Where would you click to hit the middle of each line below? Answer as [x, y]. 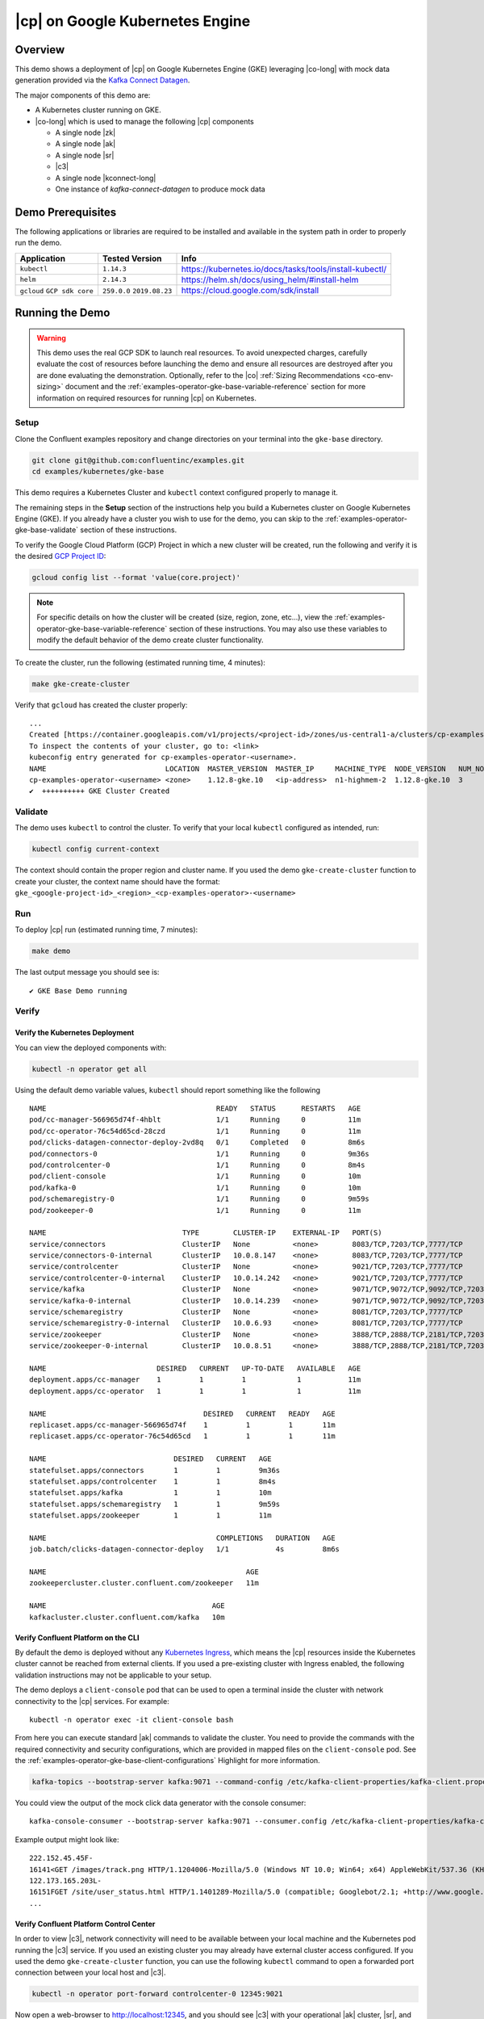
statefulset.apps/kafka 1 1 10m [150, 1493]
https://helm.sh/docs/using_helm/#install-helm [270, 279]
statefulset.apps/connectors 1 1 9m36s [155, 1470]
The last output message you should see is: [87, 972]
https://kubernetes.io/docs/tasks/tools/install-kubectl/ [284, 269]
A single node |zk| [86, 132]
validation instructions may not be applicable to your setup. [113, 1675]
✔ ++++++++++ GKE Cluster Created [100, 791]
